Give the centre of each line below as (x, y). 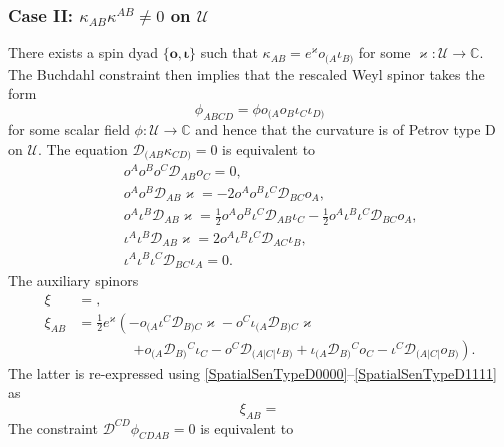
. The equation (82, 148)
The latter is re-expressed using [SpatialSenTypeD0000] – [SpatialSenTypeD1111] (252, 372)
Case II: (41, 14)
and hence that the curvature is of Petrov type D (345, 129)
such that (229, 52)
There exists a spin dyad (83, 52)
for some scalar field (69, 129)
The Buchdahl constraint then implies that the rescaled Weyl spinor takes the (246, 73)
